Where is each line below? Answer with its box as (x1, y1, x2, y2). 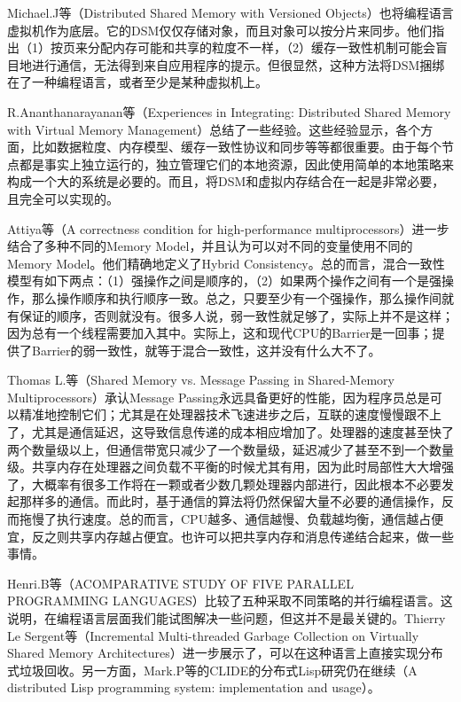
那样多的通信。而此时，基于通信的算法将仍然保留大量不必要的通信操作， (19, 492, 441, 511)
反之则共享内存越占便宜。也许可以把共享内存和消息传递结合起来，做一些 (31, 526, 454, 545)
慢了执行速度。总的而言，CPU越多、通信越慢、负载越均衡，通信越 (31, 510, 419, 528)
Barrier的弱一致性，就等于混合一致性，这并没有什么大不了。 (31, 340, 381, 359)
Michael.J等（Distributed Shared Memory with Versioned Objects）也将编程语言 (7, 4, 454, 21)
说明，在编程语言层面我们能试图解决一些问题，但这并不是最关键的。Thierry (7, 609, 446, 627)
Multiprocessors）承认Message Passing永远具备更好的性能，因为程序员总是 (7, 387, 430, 406)
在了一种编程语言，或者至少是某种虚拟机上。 (7, 73, 268, 91)
